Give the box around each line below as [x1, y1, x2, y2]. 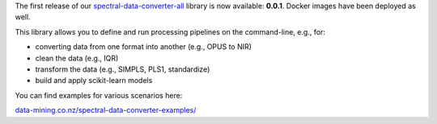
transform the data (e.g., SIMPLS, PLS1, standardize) [35, 64, 210, 74]
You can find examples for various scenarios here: [15, 90, 183, 100]
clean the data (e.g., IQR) [35, 53, 119, 63]
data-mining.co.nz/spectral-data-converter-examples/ [15, 105, 197, 115]
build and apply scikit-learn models [35, 76, 153, 85]
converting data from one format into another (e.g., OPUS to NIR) [35, 42, 252, 52]
